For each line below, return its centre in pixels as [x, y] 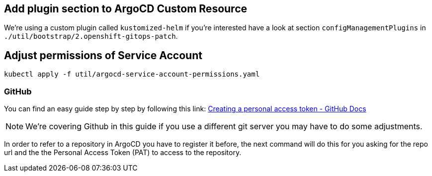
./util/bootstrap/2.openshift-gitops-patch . [91, 36]
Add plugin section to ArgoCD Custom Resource [126, 9]
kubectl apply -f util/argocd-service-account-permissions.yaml [132, 74]
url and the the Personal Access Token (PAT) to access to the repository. [123, 153]
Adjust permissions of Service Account [103, 55]
